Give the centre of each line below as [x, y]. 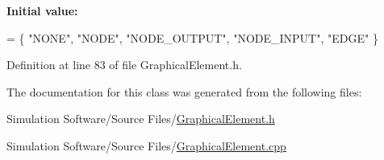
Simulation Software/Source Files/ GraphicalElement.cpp [146, 145]
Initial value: [42, 10]
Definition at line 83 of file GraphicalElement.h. [124, 65]
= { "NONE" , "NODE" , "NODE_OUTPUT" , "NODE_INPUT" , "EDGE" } [192, 37]
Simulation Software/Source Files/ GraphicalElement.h [141, 119]
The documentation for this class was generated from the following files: [184, 91]
